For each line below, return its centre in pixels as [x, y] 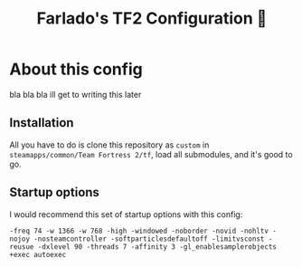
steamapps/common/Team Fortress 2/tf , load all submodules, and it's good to [151, 154]
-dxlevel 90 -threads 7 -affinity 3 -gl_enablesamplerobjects [157, 247]
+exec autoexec [38, 254]
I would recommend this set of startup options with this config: [126, 214]
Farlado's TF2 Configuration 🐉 [152, 19]
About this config [76, 69]
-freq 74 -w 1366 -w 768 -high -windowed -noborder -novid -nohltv [139, 231]
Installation [42, 123]
